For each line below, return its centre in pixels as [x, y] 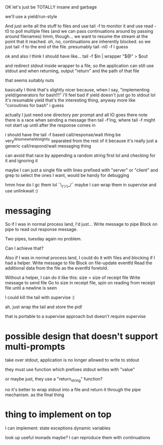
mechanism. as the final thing [35, 395]
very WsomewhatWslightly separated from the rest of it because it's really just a [81, 140]
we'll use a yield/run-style [31, 16]
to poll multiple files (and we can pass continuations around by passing [82, 31]
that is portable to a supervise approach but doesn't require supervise [76, 317]
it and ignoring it [21, 160]
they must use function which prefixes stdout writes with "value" [70, 370]
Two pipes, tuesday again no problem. [43, 239]
